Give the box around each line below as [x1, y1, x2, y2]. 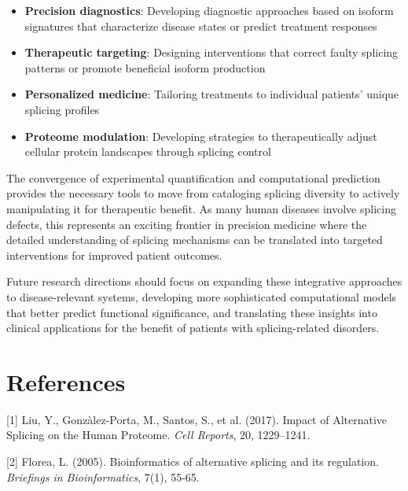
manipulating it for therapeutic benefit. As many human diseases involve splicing [6, 200, 396, 216]
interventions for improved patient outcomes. [6, 246, 222, 263]
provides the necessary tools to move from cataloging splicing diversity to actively [6, 185, 400, 201]
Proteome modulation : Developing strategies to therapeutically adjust [24, 127, 377, 144]
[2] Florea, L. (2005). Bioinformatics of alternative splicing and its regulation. [6, 453, 379, 469]
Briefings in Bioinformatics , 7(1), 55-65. [6, 468, 200, 485]
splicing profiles [24, 101, 100, 117]
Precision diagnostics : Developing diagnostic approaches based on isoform [24, 2, 394, 18]
